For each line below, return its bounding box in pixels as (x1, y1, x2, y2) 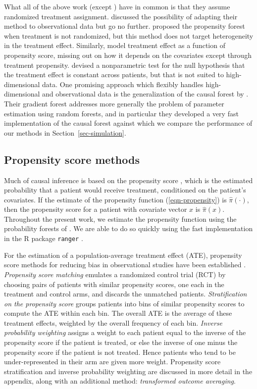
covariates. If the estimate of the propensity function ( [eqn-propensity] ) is (4, 194, 227, 204)
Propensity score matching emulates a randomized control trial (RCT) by (4, 269, 226, 279)
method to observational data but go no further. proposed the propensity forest (4, 21, 245, 31)
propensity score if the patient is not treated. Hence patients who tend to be (4, 346, 236, 357)
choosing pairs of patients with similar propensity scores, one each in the (4, 279, 224, 289)
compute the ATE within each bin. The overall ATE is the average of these (4, 308, 232, 318)
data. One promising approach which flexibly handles (42, 79, 204, 89)
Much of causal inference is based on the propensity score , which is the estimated (4, 175, 253, 185)
